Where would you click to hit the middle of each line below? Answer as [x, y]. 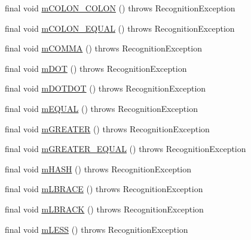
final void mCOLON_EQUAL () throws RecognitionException [120, 28]
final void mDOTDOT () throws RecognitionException [105, 88]
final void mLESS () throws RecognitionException [97, 229]
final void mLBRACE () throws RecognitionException [104, 189]
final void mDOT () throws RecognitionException [96, 68]
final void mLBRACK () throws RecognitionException [104, 209]
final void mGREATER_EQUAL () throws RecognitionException [125, 149]
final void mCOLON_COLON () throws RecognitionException [120, 8]
